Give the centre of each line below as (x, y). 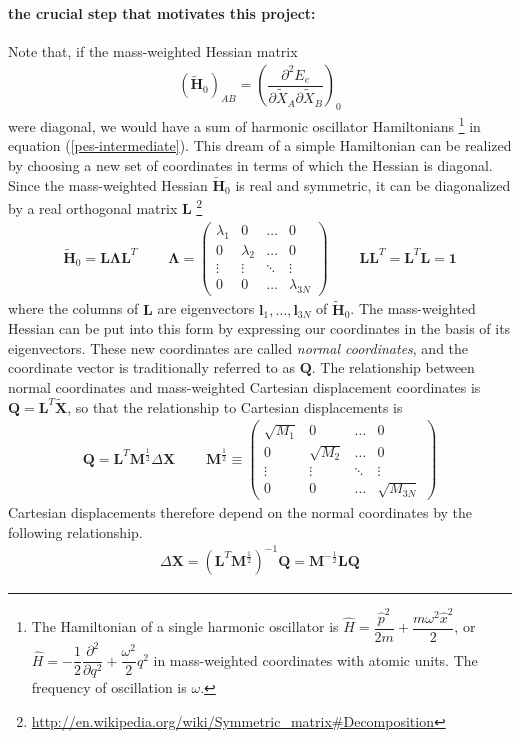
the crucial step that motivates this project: (162, 12)
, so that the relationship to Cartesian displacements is (235, 406)
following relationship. (75, 531)
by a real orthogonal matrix (93, 208)
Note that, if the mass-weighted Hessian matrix (153, 50)
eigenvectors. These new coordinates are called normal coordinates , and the (238, 347)
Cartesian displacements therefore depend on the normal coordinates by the (240, 512)
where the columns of (73, 308)
